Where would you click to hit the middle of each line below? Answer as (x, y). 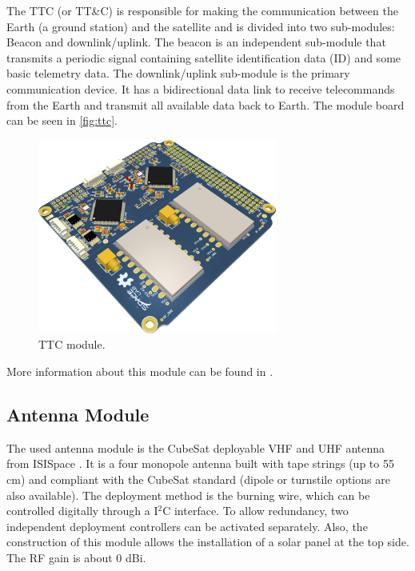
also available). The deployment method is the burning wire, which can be (188, 495)
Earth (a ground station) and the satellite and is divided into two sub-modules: (201, 26)
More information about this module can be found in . (140, 371)
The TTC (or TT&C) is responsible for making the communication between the (202, 10)
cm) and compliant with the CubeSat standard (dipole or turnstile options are (198, 479)
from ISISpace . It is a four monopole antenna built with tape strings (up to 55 (200, 463)
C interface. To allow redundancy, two (255, 511)
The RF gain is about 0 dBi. (76, 557)
